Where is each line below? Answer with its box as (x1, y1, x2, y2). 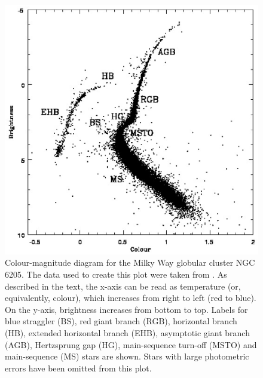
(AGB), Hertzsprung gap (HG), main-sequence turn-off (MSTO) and (5, 338, 257, 351)
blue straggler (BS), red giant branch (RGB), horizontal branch (5, 315, 237, 327)
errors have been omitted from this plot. (5, 361, 152, 374)
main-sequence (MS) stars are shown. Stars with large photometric (5, 350, 249, 362)
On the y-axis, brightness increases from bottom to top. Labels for (5, 303, 248, 315)
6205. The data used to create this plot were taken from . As (5, 268, 227, 280)
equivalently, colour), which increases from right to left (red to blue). (5, 291, 256, 304)
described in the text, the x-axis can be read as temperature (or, (5, 279, 241, 292)
